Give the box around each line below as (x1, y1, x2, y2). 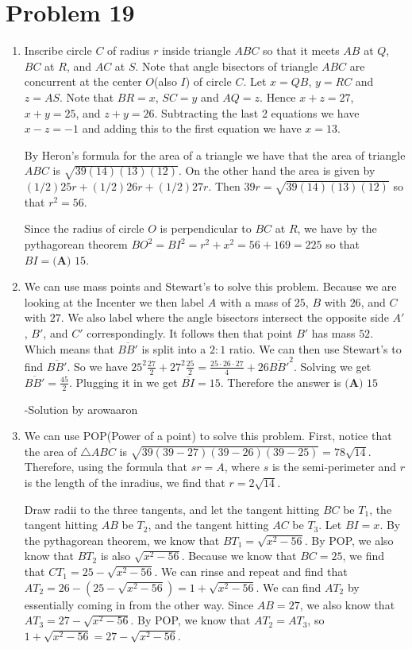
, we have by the (297, 220, 377, 237)
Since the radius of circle (24, 220, 144, 237)
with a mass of (219, 293, 291, 310)
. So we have (67, 357, 128, 374)
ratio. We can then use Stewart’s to (229, 340, 402, 357)
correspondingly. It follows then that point (87, 324, 293, 341)
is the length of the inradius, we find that (24, 474, 225, 491)
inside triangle (162, 42, 231, 59)
